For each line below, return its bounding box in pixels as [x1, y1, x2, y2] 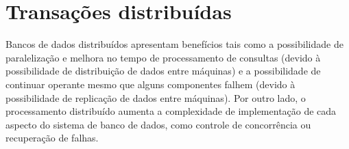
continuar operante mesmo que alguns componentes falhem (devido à [5, 77, 296, 91]
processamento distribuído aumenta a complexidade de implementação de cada [5, 104, 337, 118]
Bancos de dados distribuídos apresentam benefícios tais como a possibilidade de [5, 37, 344, 51]
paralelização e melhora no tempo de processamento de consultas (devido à [5, 50, 321, 64]
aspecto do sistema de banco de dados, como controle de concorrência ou [5, 117, 311, 131]
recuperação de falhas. [5, 131, 99, 145]
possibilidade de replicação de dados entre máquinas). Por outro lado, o [5, 90, 306, 105]
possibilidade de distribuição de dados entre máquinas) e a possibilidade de [5, 64, 321, 78]
